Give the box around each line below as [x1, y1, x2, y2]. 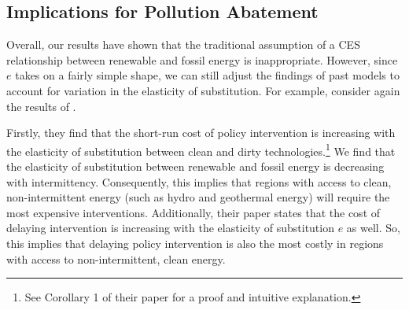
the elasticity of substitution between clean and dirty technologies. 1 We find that [6, 140, 396, 159]
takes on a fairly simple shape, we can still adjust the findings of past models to [15, 67, 400, 83]
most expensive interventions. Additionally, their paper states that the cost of [6, 204, 381, 220]
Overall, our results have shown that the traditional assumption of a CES [6, 36, 360, 53]
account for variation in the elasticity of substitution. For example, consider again [6, 82, 400, 98]
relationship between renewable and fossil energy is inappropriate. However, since [6, 51, 398, 68]
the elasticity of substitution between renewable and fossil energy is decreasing [6, 158, 385, 175]
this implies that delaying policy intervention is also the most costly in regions [6, 234, 384, 251]
